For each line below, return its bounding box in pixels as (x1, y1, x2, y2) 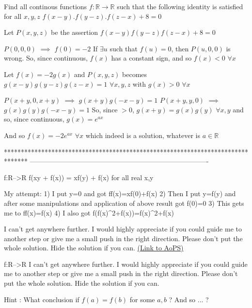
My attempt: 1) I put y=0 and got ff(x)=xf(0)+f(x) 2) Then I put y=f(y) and (4, 188, 236, 199)
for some (129, 294, 155, 304)
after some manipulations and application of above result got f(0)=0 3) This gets (4, 198, 244, 208)
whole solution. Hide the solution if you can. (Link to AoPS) (4, 243, 184, 253)
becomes (122, 69, 147, 79)
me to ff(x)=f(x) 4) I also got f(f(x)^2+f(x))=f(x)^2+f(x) (4, 207, 174, 217)
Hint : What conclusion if (4, 294, 79, 304)
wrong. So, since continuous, (4, 53, 88, 63)
